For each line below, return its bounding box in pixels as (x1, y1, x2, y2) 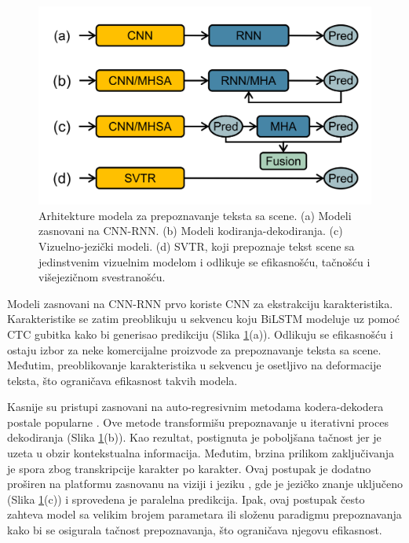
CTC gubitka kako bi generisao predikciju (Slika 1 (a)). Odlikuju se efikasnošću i (7, 325, 393, 342)
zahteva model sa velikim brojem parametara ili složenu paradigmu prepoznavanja (7, 506, 402, 523)
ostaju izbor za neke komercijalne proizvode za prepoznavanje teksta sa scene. (7, 341, 382, 358)
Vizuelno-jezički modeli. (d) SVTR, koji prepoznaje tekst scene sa (38, 237, 355, 254)
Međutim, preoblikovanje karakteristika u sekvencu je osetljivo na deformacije (7, 357, 382, 373)
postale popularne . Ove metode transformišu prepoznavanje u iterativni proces (7, 413, 389, 430)
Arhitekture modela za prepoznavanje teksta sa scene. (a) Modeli (38, 207, 352, 223)
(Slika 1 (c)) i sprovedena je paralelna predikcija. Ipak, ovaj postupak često (7, 490, 365, 507)
